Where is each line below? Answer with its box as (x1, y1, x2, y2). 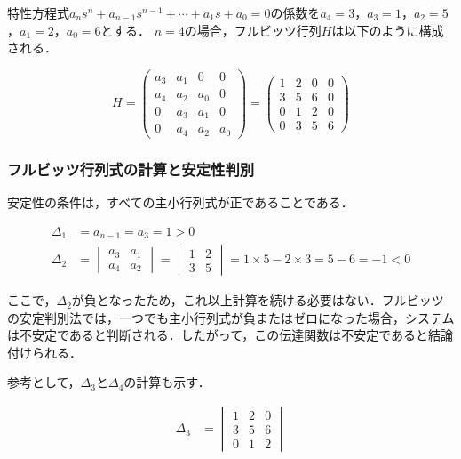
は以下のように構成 (331, 20, 444, 39)
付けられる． (7, 342, 82, 361)
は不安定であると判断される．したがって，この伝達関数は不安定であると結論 (7, 326, 454, 344)
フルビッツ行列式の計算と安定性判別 (7, 157, 255, 180)
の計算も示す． (123, 373, 211, 391)
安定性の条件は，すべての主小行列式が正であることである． (7, 193, 354, 211)
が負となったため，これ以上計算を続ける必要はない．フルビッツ (71, 291, 444, 310)
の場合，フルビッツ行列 (184, 20, 322, 39)
